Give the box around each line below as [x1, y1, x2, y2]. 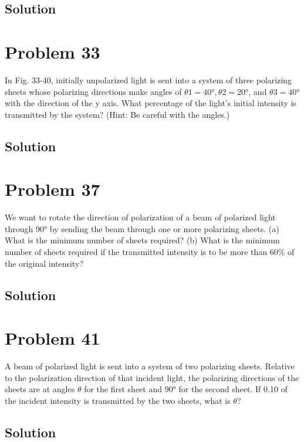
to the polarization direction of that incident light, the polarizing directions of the [5, 371, 299, 383]
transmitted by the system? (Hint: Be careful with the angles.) [5, 108, 230, 120]
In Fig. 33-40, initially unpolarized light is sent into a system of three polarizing [5, 73, 292, 86]
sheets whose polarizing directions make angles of [5, 85, 182, 97]
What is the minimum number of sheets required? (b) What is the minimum [5, 234, 280, 246]
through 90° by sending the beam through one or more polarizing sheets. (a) [5, 222, 279, 234]
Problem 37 [5, 177, 100, 201]
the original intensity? [5, 257, 83, 269]
